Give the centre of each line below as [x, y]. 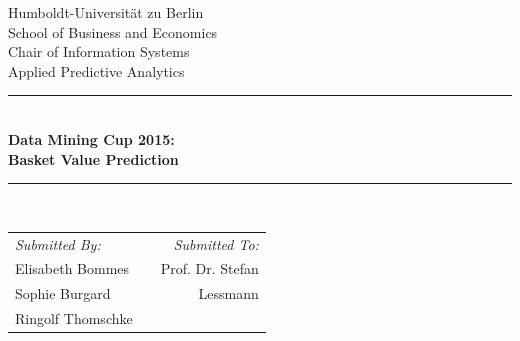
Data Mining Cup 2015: [91, 138]
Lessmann [228, 293]
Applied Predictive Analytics [96, 70]
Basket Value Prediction [93, 158]
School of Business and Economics [113, 31]
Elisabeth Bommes [72, 268]
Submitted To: [216, 243]
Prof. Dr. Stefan [209, 268]
